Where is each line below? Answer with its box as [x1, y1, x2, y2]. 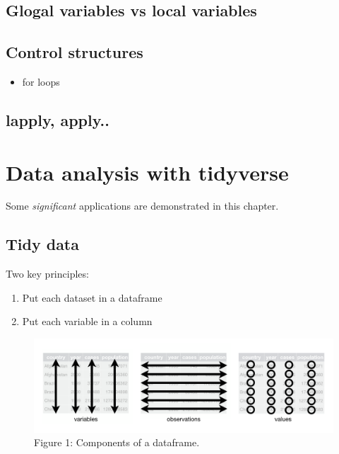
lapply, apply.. [6, 108, 109, 130]
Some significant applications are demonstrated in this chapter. [6, 198, 279, 213]
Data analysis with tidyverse [6, 157, 289, 186]
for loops [22, 74, 60, 89]
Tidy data [6, 233, 79, 255]
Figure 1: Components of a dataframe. [34, 435, 200, 450]
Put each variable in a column [22, 314, 153, 329]
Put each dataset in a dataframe [22, 290, 162, 305]
